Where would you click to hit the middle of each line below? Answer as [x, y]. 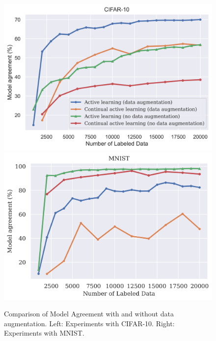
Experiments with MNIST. [44, 333]
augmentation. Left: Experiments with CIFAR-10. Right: [89, 323]
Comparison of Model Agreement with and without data [89, 314]
